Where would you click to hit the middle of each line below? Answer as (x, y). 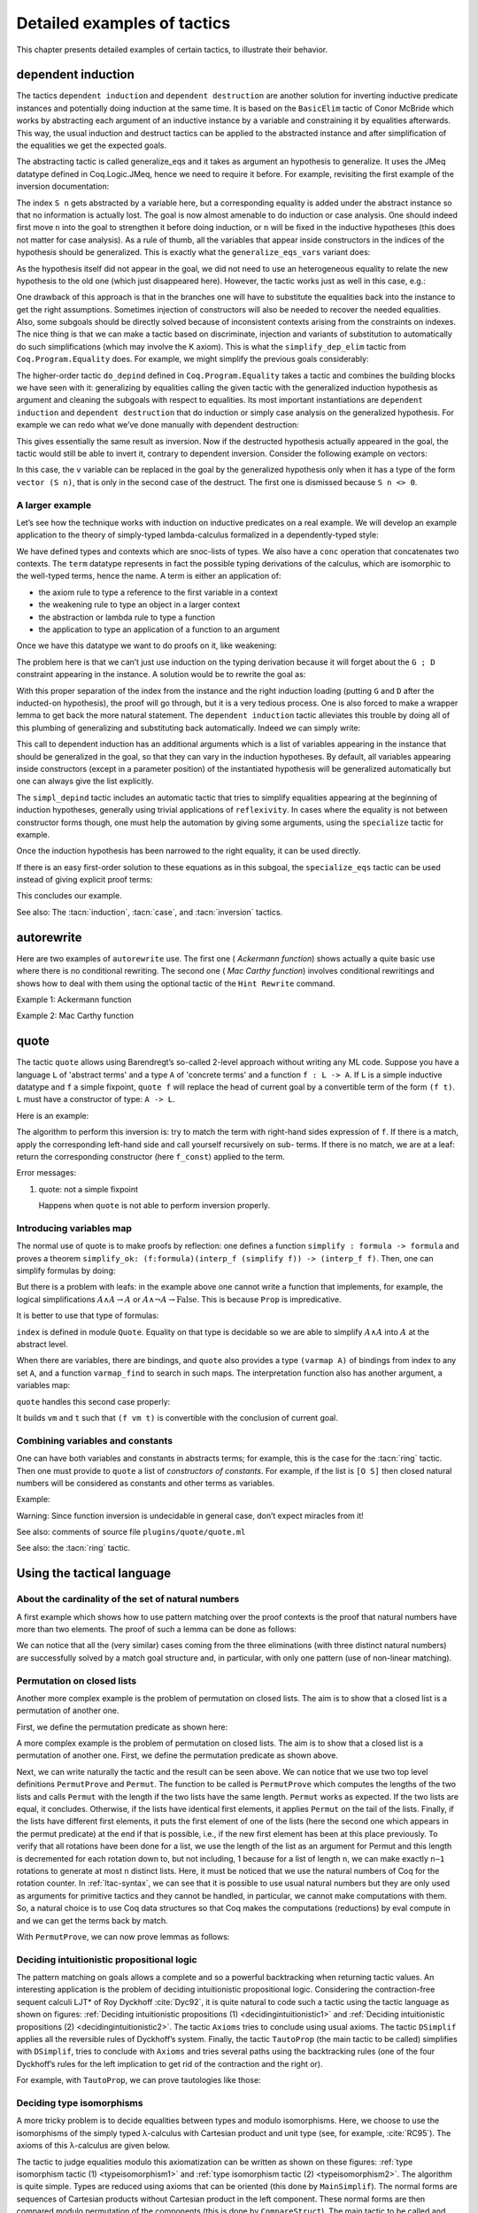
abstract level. (42, 1345)
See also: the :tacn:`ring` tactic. (73, 1548)
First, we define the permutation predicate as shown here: (122, 1727)
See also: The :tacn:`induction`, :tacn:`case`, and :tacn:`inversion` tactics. (150, 912)
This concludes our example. (69, 896)
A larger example (54, 505)
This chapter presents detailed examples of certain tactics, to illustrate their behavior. (172, 50)
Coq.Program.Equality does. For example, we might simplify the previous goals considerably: (193, 359)
